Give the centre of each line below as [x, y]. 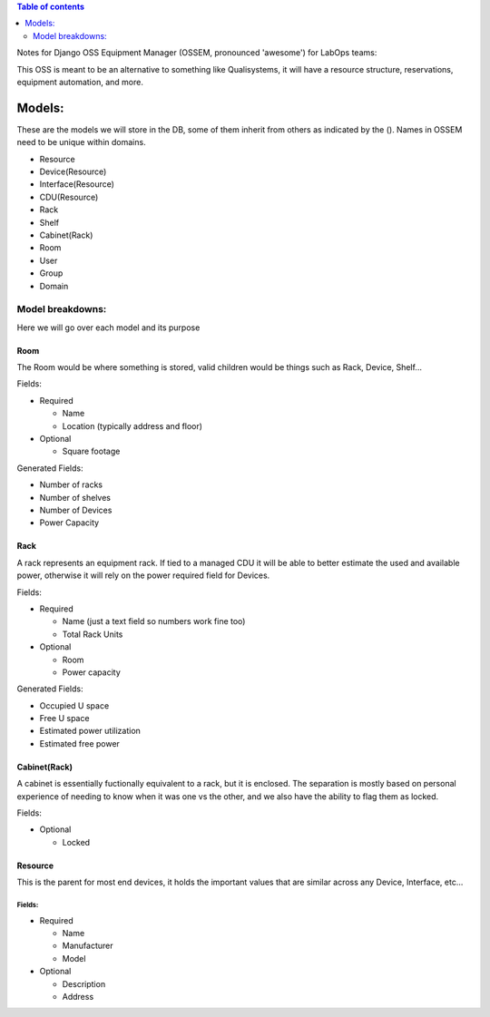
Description [84, 983]
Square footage [91, 451]
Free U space [64, 719]
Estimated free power [79, 743]
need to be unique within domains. [81, 142]
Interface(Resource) [77, 184]
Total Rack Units [93, 634]
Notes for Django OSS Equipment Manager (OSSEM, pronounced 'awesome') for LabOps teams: [197, 53]
